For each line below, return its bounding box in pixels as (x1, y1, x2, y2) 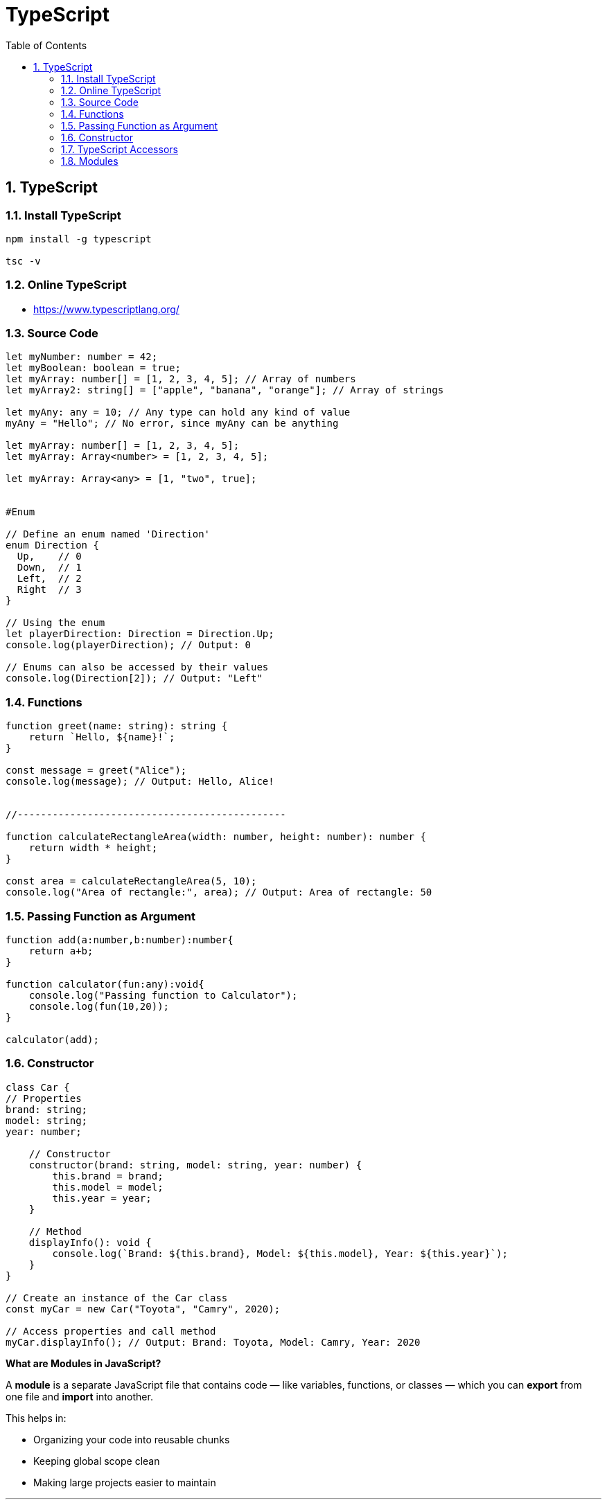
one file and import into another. (6, 1390, 153, 1402)
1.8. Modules (61, 154, 118, 167)
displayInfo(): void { (28, 1236, 152, 1248)
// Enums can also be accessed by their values (6, 661, 269, 673)
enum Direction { (6, 540, 99, 551)
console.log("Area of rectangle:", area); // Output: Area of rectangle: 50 (6, 887, 432, 898)
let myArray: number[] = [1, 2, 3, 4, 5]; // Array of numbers (6, 373, 356, 385)
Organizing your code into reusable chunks (33, 1433, 230, 1445)
